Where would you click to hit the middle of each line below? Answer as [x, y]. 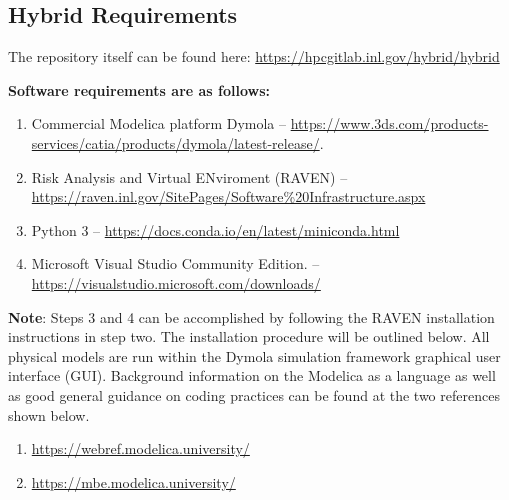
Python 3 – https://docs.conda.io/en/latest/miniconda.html [215, 229]
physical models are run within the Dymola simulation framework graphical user [254, 355]
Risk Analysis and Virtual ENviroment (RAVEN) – [189, 176]
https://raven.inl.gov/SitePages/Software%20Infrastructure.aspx [228, 196]
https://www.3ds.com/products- [389, 123]
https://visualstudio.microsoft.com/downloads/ [176, 282]
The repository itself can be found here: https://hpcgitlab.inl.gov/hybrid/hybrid [254, 56]
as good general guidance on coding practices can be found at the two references [254, 394]
